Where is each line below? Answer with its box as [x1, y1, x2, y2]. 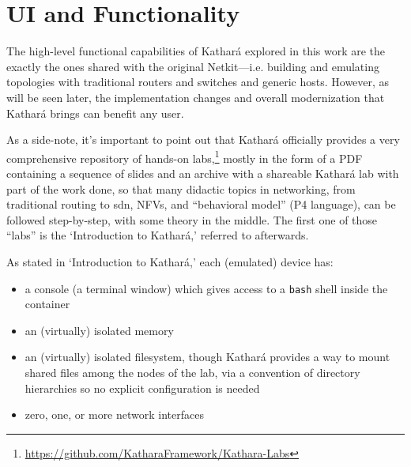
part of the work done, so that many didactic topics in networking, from [6, 180, 356, 197]
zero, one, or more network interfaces [25, 406, 204, 423]
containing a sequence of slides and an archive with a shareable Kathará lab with [6, 164, 399, 181]
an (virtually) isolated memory [25, 322, 174, 338]
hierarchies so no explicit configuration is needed [25, 379, 260, 396]
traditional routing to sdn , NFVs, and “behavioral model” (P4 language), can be [6, 196, 396, 213]
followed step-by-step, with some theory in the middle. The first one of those [6, 211, 378, 228]
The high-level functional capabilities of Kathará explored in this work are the [6, 43, 386, 59]
